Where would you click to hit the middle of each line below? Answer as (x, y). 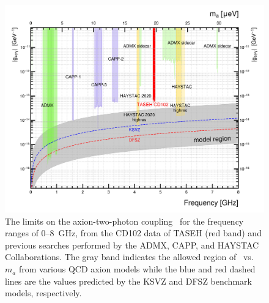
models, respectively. (43, 293)
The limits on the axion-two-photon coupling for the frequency (124, 221)
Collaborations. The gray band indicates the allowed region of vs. (129, 257)
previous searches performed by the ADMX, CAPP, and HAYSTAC (132, 245)
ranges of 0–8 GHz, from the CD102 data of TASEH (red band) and (133, 233)
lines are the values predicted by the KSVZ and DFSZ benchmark (128, 281)
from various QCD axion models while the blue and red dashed (137, 269)
